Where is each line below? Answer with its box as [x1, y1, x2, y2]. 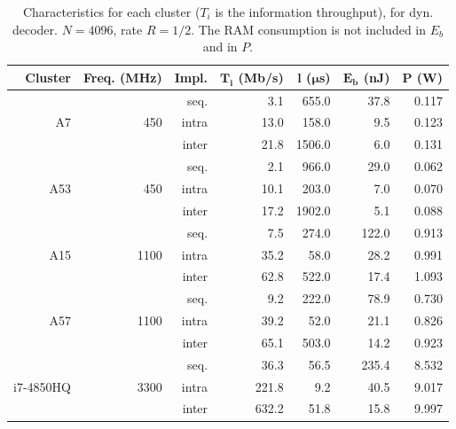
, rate [113, 19, 143, 38]
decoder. [12, 19, 58, 38]
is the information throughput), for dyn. [215, 3, 434, 20]
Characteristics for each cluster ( [22, 3, 200, 20]
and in [202, 37, 238, 56]
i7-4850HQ [13, 377, 71, 395]
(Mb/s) [238, 67, 284, 86]
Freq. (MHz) [83, 67, 162, 86]
